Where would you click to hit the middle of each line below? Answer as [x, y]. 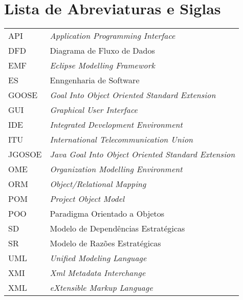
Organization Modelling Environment [116, 169]
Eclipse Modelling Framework [102, 65]
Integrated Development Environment [116, 125]
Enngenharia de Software [95, 80]
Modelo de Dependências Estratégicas [117, 228]
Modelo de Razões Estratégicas [105, 243]
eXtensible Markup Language [101, 288]
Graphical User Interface [94, 110]
